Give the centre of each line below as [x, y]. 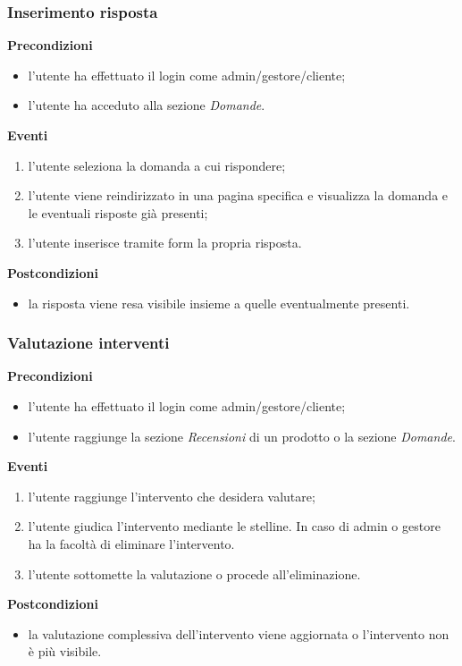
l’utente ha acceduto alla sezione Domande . [147, 105]
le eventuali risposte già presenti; [118, 212]
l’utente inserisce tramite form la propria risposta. [165, 243]
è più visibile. [65, 651]
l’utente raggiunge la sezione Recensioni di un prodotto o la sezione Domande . [242, 436]
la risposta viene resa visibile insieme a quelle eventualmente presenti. [219, 303]
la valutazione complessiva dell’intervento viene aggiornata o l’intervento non [239, 633]
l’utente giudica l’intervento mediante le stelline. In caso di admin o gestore [234, 526]
